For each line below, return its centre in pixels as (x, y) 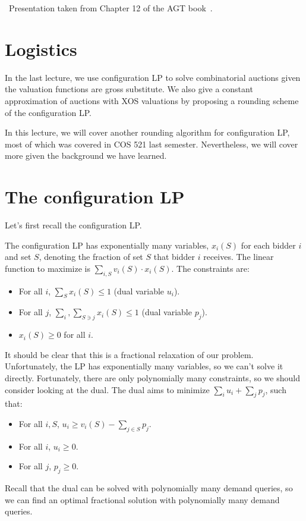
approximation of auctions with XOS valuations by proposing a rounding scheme (152, 100)
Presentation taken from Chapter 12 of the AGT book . (111, 8)
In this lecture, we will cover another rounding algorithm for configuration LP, (147, 132)
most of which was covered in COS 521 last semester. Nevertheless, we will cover (152, 144)
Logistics (41, 48)
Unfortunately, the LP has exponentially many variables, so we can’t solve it (144, 366)
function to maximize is (48, 268)
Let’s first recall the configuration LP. (73, 225)
